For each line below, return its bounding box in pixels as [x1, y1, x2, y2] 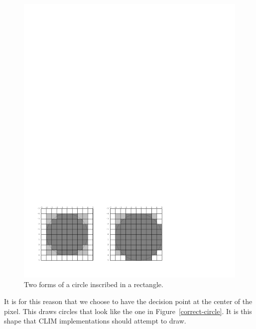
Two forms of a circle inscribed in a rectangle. [24, 279, 163, 290]
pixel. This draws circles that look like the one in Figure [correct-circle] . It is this [4, 306, 252, 316]
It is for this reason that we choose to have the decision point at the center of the [4, 296, 253, 307]
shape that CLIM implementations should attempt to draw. [4, 316, 186, 326]
